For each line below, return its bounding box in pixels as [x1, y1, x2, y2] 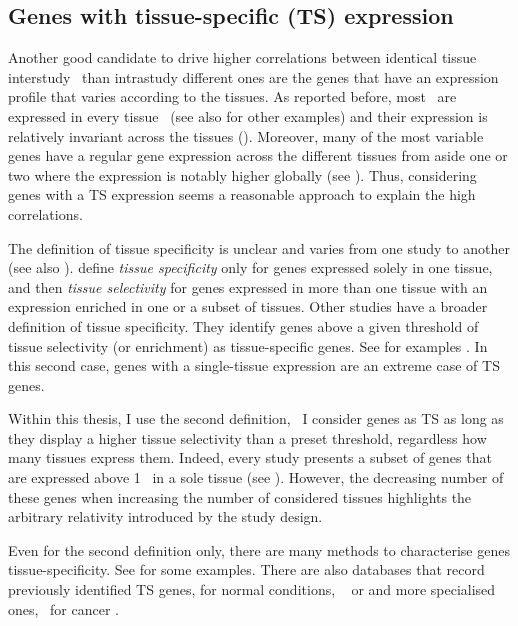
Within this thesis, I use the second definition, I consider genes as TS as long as [8, 408, 504, 429]
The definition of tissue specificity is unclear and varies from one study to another [8, 237, 510, 258]
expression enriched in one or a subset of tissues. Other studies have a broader [8, 296, 488, 317]
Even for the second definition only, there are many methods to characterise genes [8, 539, 510, 560]
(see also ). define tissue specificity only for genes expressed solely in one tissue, [8, 257, 493, 278]
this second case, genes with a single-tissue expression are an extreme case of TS [8, 355, 500, 376]
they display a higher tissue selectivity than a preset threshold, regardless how [8, 427, 487, 448]
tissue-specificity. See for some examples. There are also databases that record [8, 559, 485, 580]
